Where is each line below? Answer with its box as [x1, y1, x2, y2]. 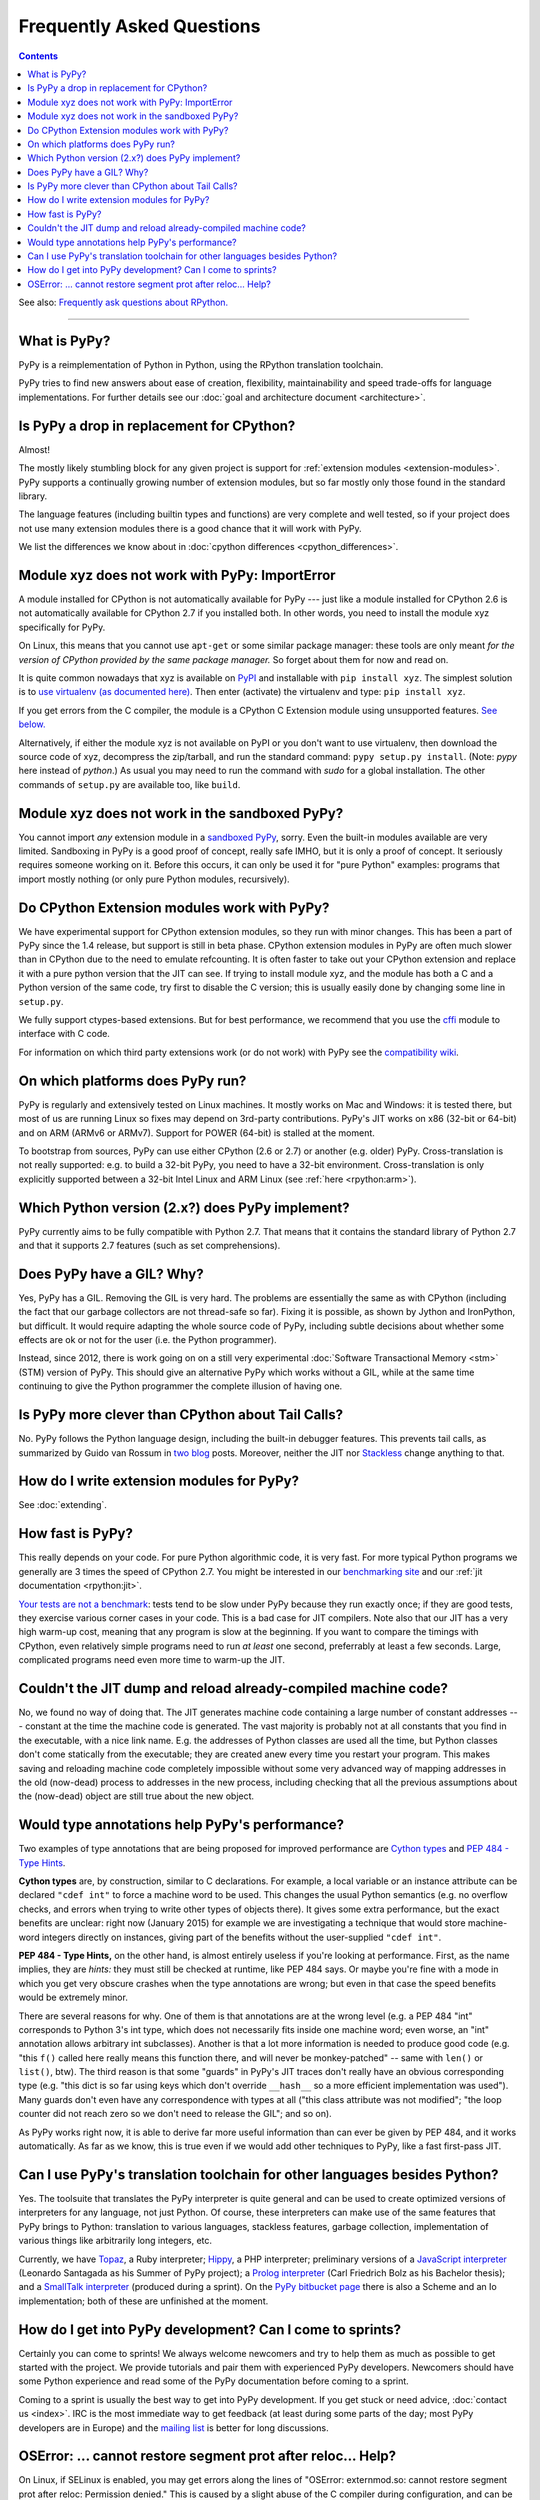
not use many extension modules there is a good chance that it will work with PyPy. [18, 522, 362, 534]
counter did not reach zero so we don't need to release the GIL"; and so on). [18, 2108, 332, 2120]
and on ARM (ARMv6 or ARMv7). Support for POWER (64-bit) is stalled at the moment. [18, 1126, 375, 1139]
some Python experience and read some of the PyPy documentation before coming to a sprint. [18, 2375, 409, 2387]
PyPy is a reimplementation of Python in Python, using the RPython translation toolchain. [18, 359, 384, 371]
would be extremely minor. [18, 1991, 129, 2004]
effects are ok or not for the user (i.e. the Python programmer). [18, 1334, 277, 1346]
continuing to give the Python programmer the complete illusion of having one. [18, 1380, 343, 1392]
